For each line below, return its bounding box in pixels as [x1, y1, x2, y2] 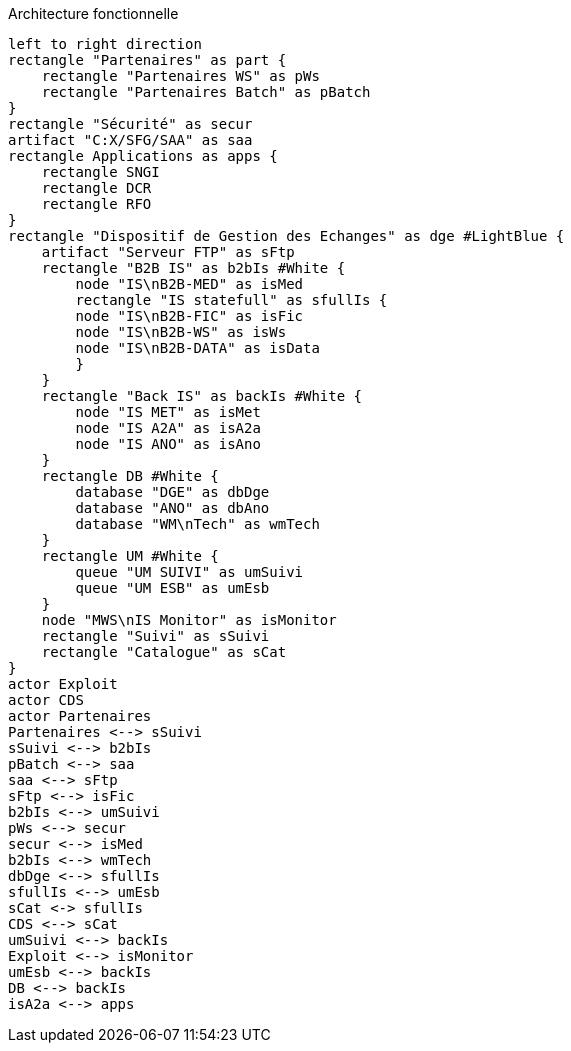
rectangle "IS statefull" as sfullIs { [75, 292, 388, 308]
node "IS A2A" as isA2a [75, 420, 261, 436]
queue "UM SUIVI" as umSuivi [75, 564, 304, 580]
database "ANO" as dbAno [75, 500, 270, 516]
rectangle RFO [41, 196, 152, 212]
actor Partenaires [8, 708, 152, 724]
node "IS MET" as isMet [75, 404, 261, 420]
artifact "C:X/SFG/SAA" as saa [8, 132, 253, 148]
